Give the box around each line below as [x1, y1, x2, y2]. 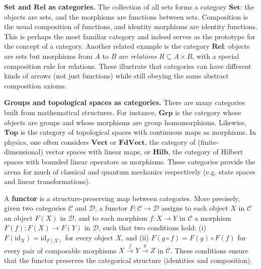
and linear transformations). [4, 176, 91, 187]
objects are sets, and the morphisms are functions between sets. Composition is [4, 11, 248, 22]
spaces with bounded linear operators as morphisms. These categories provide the [4, 156, 255, 166]
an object [4, 212, 33, 223]
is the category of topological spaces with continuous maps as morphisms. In [20, 127, 256, 137]
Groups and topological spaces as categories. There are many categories [4, 97, 245, 108]
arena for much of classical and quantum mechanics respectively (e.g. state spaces [4, 166, 255, 176]
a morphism [194, 212, 231, 223]
